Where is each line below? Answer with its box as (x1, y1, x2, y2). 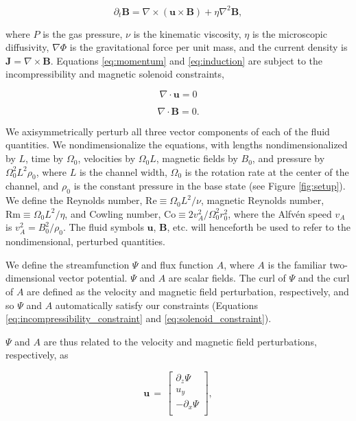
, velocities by (78, 151, 136, 166)
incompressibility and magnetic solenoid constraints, (5, 67, 224, 81)
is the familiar (268, 257, 327, 271)
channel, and (5, 179, 59, 193)
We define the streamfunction (5, 257, 130, 271)
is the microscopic (252, 26, 327, 41)
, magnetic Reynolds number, (200, 193, 324, 207)
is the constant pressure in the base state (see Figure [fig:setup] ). (73, 179, 346, 193)
